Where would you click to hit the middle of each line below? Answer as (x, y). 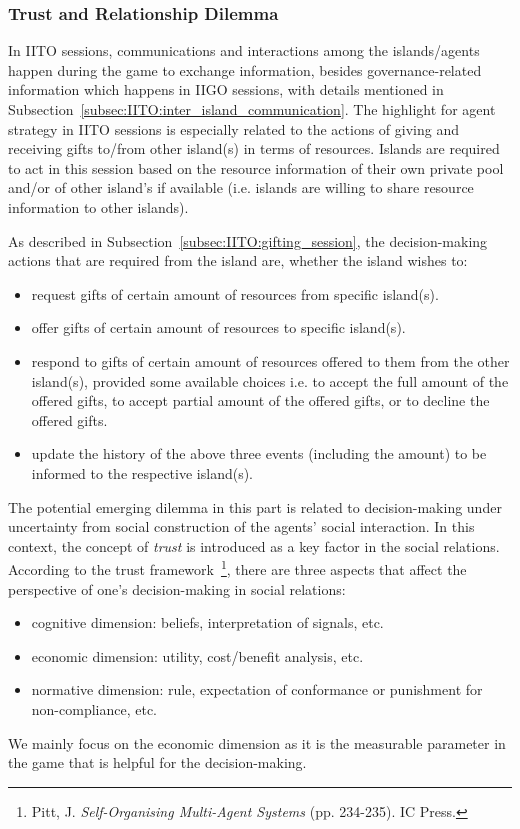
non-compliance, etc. (94, 708)
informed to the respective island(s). (142, 472)
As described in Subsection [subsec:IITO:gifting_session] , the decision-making (248, 240)
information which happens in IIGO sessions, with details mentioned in (226, 89)
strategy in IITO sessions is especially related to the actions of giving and (233, 128)
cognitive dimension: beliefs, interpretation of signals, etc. (207, 622)
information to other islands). (98, 206)
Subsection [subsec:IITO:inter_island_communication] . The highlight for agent (252, 109)
